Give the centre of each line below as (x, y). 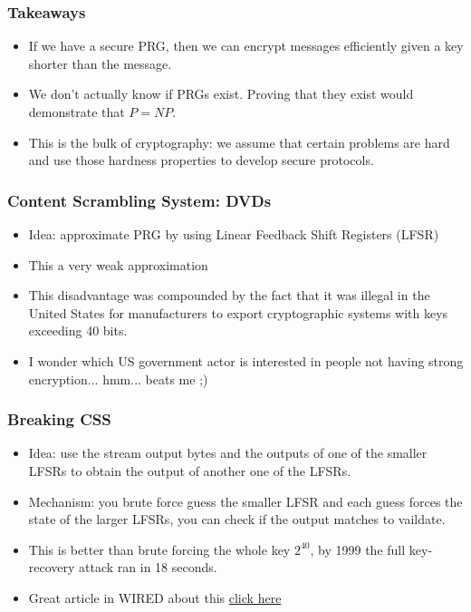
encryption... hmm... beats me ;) (118, 379)
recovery (52, 567)
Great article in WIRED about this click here (155, 597)
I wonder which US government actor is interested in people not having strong (246, 360)
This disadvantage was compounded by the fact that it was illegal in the (229, 295)
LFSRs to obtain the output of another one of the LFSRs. (190, 470)
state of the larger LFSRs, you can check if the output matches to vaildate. (237, 519)
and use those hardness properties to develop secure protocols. (201, 160)
